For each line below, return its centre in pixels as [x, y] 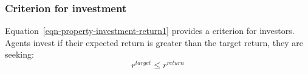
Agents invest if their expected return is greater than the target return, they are [154, 42]
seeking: [19, 54]
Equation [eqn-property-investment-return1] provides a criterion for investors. [150, 31]
